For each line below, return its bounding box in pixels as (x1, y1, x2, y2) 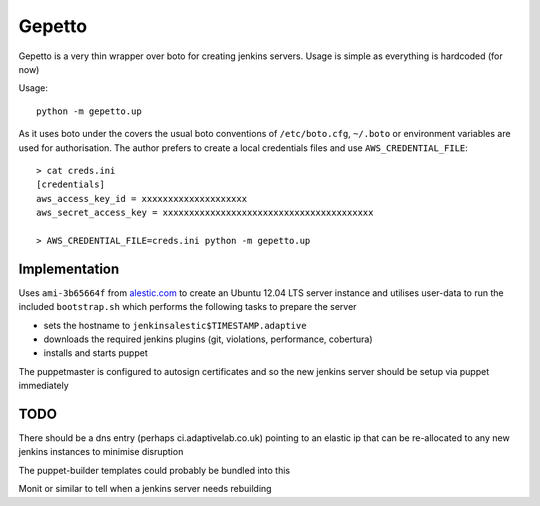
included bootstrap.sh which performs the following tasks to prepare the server (18, 301, 357, 313)
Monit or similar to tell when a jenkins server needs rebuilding (18, 483, 272, 495)
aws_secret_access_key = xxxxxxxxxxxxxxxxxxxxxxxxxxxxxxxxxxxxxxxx (36, 207, 374, 219)
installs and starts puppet (43, 347, 149, 359)
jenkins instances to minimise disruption (18, 446, 184, 458)
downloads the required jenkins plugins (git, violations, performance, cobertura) (43, 333, 374, 345)
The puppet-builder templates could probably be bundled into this (18, 464, 291, 476)
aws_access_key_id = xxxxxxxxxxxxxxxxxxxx (36, 193, 248, 204)
